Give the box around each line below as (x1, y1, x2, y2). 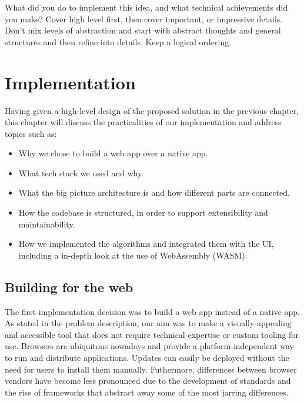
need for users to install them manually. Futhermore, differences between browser (5, 363, 297, 375)
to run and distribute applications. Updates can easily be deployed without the (5, 351, 289, 364)
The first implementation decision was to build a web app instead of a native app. (5, 305, 300, 317)
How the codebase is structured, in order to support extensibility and (18, 206, 268, 219)
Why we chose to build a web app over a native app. (18, 147, 208, 159)
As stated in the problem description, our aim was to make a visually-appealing (5, 317, 292, 329)
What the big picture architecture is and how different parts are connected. (18, 186, 290, 199)
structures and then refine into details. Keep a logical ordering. (5, 35, 232, 48)
